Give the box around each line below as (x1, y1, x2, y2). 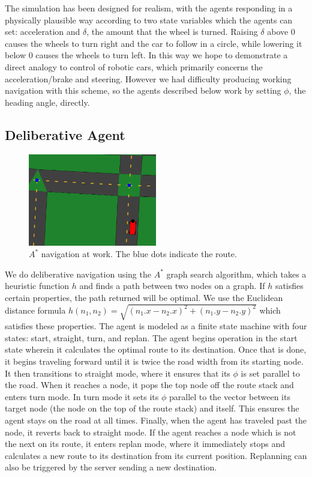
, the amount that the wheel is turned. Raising (86, 25, 258, 38)
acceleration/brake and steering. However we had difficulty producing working (5, 72, 292, 85)
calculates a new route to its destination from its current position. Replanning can (5, 449, 307, 461)
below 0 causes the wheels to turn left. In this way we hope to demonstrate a (5, 49, 288, 61)
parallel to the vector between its (169, 390, 290, 403)
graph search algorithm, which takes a (166, 267, 307, 280)
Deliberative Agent (5, 125, 125, 144)
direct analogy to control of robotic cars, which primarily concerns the (5, 60, 263, 73)
